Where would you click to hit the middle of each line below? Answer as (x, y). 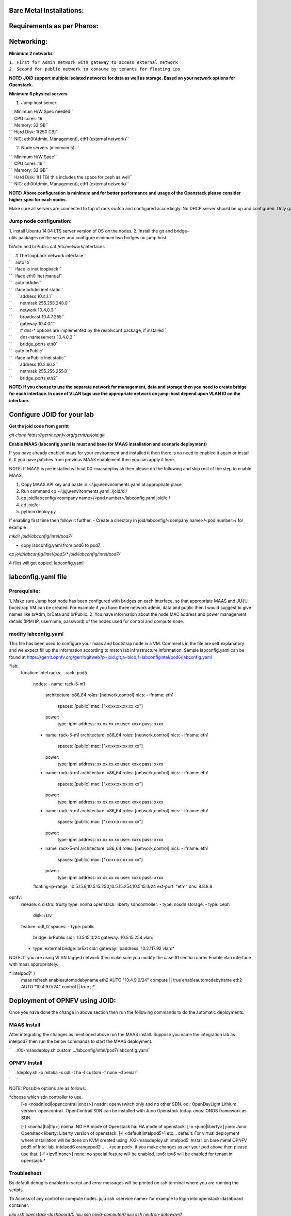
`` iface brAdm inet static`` (36, 289)
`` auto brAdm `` (26, 283)
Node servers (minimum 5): (48, 148)
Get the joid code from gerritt (39, 426)
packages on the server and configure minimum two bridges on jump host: (93, 237)
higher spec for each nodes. (38, 199)
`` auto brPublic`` (27, 351)
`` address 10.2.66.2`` (34, 364)
